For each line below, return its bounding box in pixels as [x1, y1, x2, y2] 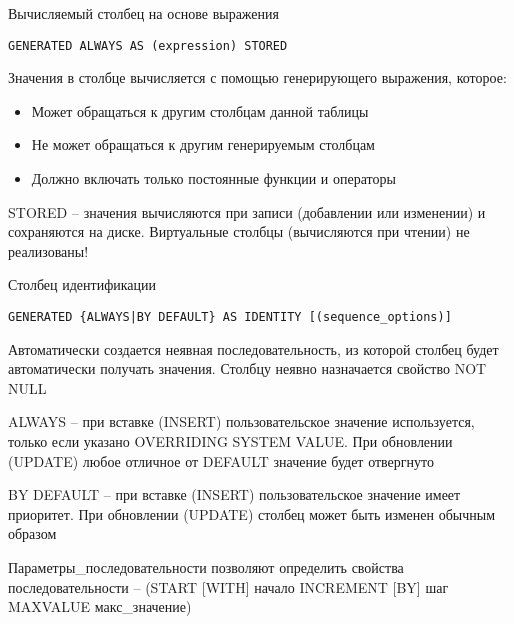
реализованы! [8, 240, 89, 261]
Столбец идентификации [8, 274, 156, 295]
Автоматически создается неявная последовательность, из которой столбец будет [8, 338, 499, 359]
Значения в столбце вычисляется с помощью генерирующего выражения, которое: [8, 67, 507, 88]
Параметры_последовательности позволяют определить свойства [8, 557, 404, 577]
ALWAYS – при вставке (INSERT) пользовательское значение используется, [8, 411, 475, 432]
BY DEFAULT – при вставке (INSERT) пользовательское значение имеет [8, 484, 461, 505]
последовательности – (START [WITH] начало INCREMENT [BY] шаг [8, 576, 449, 597]
